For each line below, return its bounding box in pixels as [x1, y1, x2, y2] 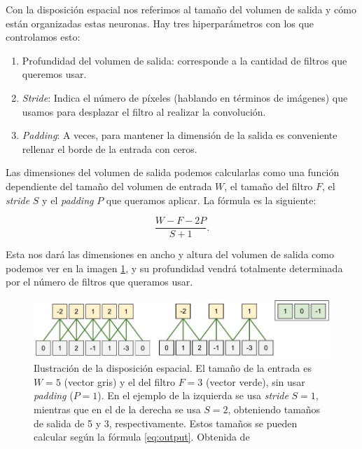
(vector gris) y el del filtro [64, 374, 176, 389]
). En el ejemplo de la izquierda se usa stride [97, 388, 288, 403]
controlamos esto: [6, 29, 81, 44]
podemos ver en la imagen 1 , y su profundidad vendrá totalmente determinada [6, 260, 343, 275]
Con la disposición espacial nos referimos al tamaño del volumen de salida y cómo [6, 2, 357, 16]
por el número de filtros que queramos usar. [6, 274, 193, 289]
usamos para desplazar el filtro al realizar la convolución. [22, 104, 266, 119]
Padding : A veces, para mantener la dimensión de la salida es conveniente [22, 128, 337, 142]
